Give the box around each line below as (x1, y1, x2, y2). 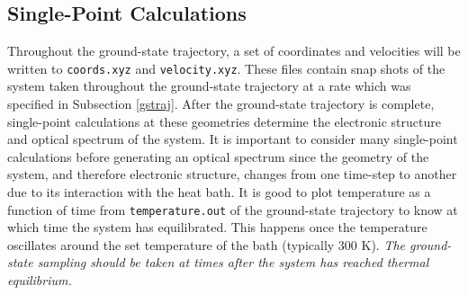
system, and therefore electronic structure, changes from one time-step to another (7, 165, 457, 183)
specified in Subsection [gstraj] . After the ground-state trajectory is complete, (7, 94, 435, 113)
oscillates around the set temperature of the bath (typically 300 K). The (7, 235, 406, 254)
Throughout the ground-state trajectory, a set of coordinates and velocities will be (7, 41, 461, 60)
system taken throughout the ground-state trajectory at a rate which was (7, 76, 411, 95)
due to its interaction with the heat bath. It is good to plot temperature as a (7, 183, 431, 201)
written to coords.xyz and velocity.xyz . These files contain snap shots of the (7, 58, 445, 77)
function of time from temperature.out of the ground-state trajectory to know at (7, 200, 458, 219)
